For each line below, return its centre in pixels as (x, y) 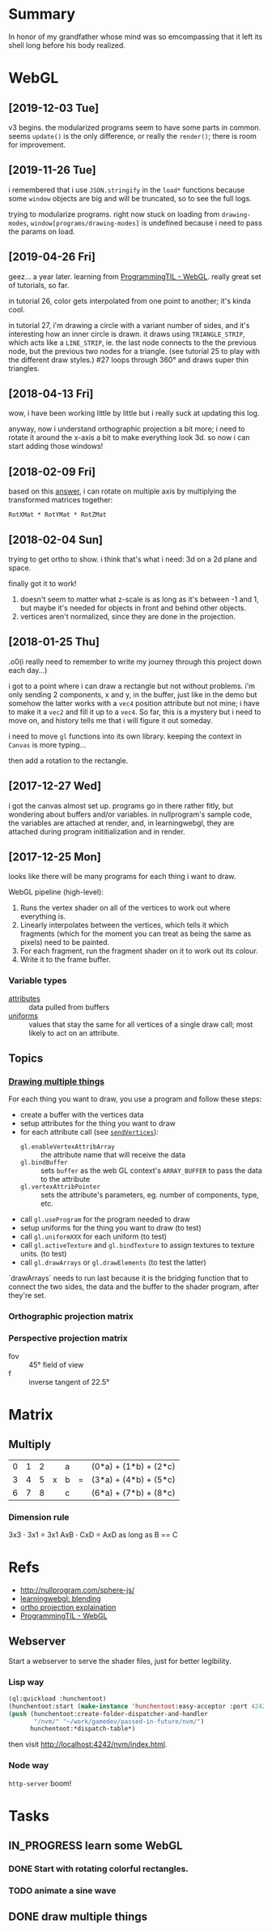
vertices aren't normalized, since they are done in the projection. (128, 616)
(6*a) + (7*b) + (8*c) (134, 1493)
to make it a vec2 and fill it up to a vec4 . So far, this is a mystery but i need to (135, 712)
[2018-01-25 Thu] (54, 642)
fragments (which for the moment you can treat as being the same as (136, 933)
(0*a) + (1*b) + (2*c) (134, 1466)
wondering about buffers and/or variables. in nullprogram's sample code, (130, 814)
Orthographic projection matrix (71, 1317)
